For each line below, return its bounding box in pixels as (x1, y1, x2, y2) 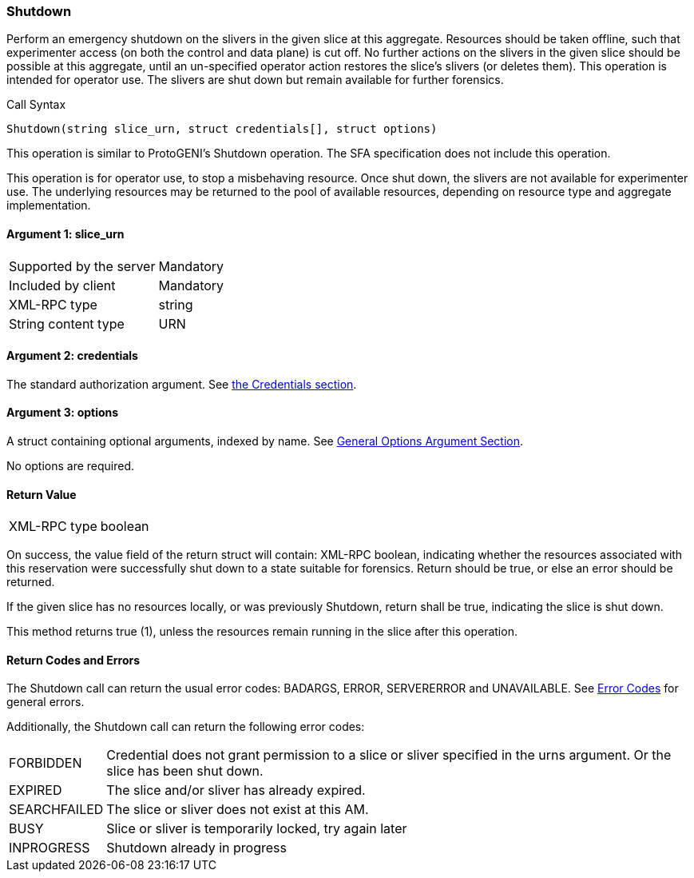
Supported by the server (9, 257, 156, 274)
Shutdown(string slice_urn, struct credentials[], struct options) (6, 122, 438, 136)
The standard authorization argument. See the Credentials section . (6, 377, 357, 391)
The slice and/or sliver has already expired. (106, 782, 366, 799)
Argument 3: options (6, 405, 119, 420)
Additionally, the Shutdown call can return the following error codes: (6, 720, 365, 734)
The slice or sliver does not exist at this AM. (106, 801, 369, 818)
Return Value (6, 487, 77, 501)
